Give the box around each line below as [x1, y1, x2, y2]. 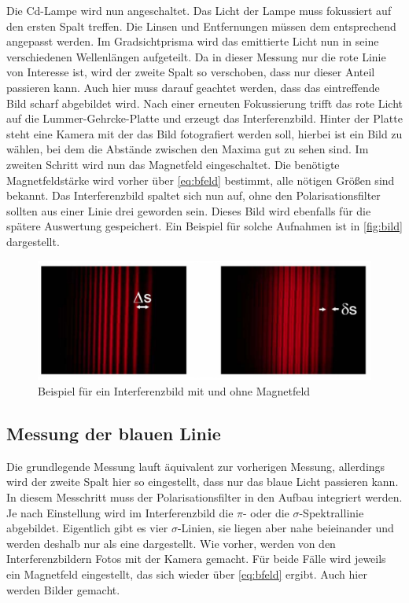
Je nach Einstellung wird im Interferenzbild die [6, 504, 234, 520]
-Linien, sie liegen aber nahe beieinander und [177, 520, 394, 536]
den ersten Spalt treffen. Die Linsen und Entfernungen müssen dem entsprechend [6, 17, 396, 34]
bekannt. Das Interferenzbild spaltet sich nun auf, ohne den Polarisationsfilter [6, 187, 381, 204]
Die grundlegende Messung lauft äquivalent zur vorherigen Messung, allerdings [6, 458, 385, 474]
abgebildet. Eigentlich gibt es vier [6, 520, 168, 536]
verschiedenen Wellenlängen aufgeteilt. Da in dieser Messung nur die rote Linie [6, 48, 386, 64]
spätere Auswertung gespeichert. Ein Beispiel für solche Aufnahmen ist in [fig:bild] [6, 218, 403, 234]
